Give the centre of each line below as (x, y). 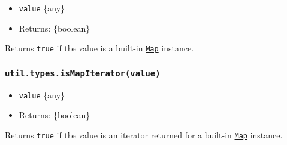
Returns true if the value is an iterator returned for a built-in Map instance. (144, 135)
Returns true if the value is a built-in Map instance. (99, 48)
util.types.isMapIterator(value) (83, 73)
